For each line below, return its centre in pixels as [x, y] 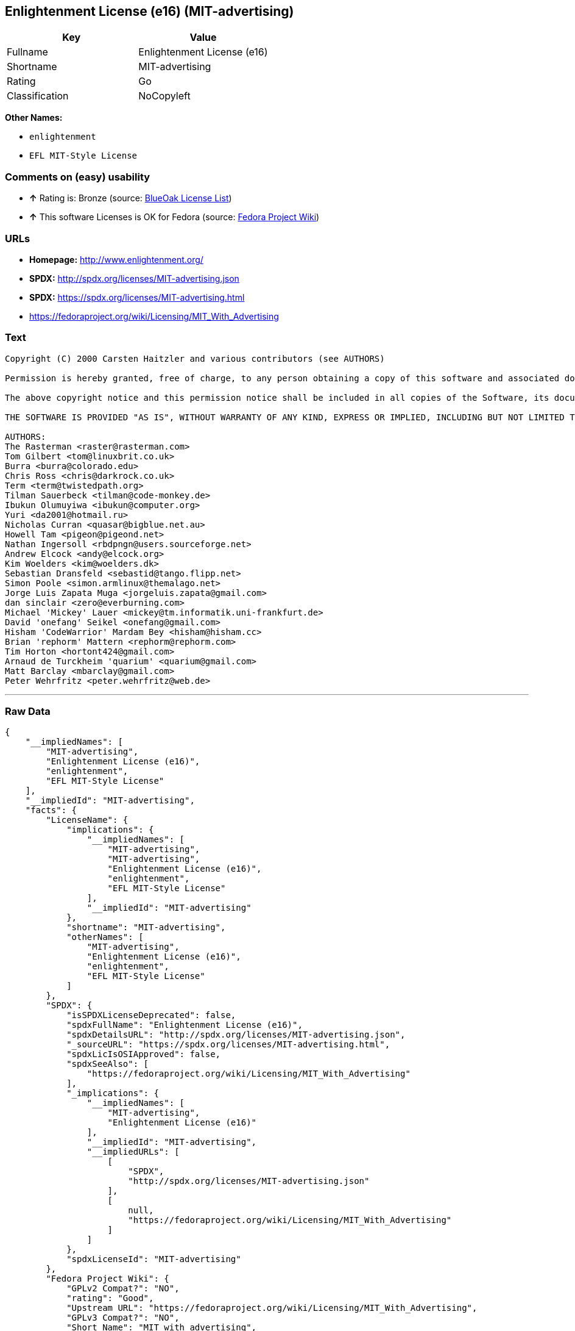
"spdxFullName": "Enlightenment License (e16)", [185, 1025]
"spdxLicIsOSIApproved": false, [144, 1054]
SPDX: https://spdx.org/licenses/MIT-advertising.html [137, 297]
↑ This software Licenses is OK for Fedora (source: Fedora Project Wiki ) [175, 217]
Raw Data [28, 712]
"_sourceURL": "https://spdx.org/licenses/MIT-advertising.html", [228, 1045]
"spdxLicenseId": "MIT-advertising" [154, 1259]
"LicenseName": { [87, 820]
